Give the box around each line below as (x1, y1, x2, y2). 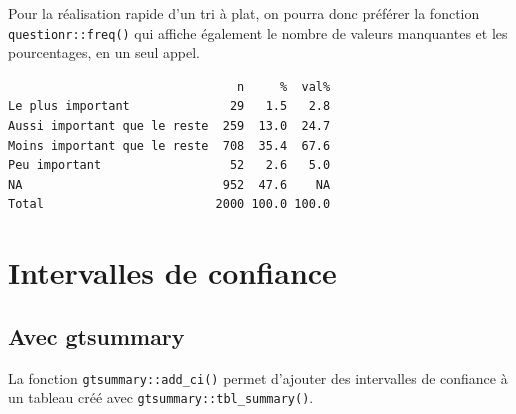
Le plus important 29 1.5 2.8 (8, 99, 331, 114)
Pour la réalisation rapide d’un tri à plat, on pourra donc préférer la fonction (8, 3, 480, 23)
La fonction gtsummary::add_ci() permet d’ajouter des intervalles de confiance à (8, 367, 508, 388)
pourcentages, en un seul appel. (8, 42, 200, 63)
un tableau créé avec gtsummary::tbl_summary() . (8, 387, 314, 408)
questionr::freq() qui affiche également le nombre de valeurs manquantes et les (8, 22, 508, 43)
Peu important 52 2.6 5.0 (8, 158, 331, 173)
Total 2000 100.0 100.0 (8, 197, 331, 212)
